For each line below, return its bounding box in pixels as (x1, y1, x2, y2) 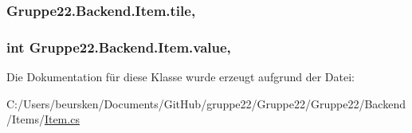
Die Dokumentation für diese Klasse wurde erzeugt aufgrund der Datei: (6, 68, 355, 85)
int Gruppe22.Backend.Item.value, (6, 37, 231, 57)
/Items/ (6, 111, 45, 127)
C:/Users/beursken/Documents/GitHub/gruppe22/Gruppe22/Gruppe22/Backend (6, 95, 406, 111)
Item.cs (44, 111, 80, 127)
